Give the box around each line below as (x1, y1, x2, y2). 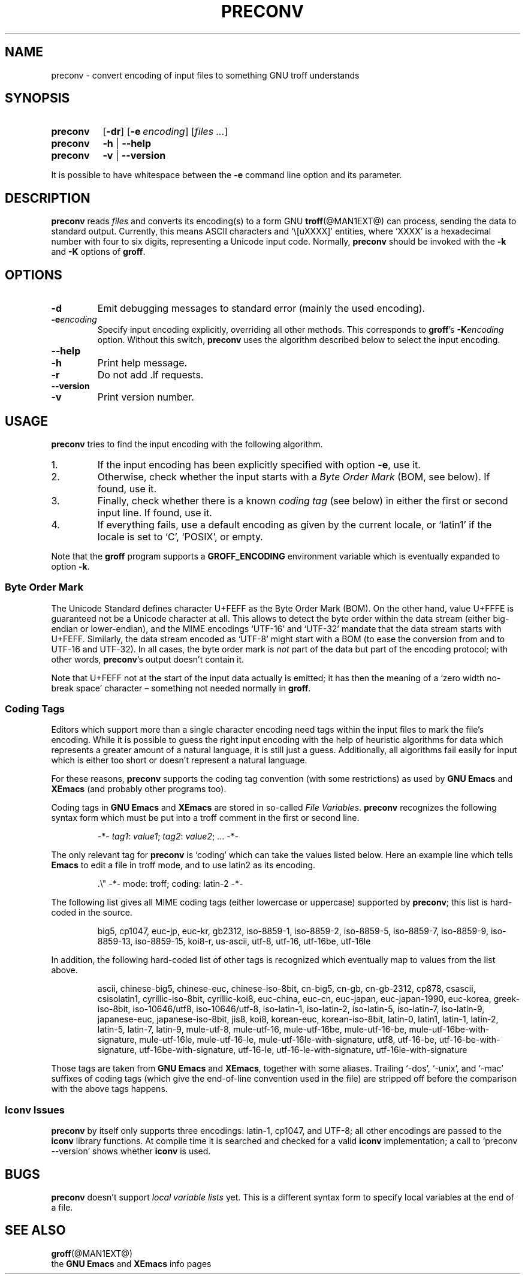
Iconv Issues (5, 1103, 65, 1116)
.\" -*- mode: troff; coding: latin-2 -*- (97, 878, 243, 889)
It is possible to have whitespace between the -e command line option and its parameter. (51, 170, 402, 180)
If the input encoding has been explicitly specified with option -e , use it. (97, 458, 421, 471)
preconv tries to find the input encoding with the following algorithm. (51, 438, 323, 449)
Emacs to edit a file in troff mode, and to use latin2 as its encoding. (51, 860, 316, 871)
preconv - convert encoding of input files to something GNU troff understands (51, 70, 360, 80)
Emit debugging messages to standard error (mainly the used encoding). (97, 302, 426, 315)
